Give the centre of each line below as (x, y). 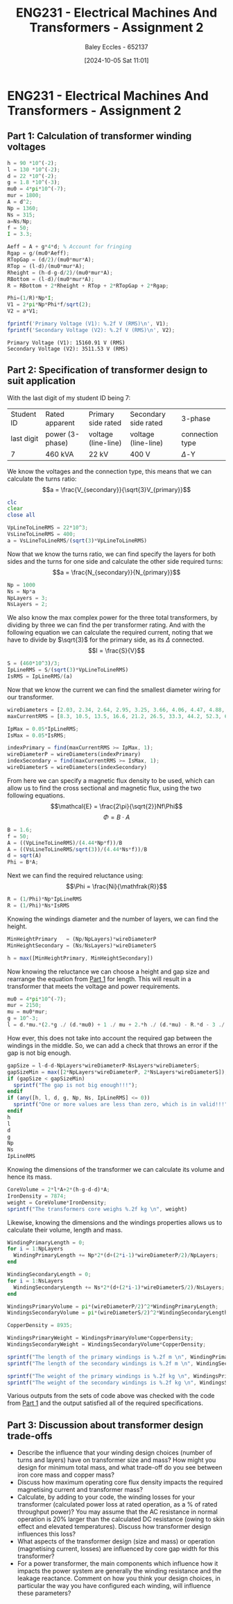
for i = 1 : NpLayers (35, 1249)
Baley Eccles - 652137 (116, 47)
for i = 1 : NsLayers (35, 1281)
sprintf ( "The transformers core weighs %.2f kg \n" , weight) (97, 1209)
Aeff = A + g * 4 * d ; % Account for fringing (69, 247)
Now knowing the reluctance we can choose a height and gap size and (109, 971)
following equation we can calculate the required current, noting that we (110, 633)
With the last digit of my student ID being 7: (69, 397)
